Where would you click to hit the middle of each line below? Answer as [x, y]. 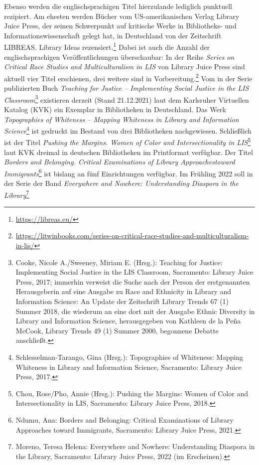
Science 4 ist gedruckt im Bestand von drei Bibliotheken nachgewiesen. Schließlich [128, 130]
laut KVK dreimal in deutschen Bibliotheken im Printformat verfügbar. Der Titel [129, 152]
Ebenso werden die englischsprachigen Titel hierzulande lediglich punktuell [118, 6]
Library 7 [17, 194]
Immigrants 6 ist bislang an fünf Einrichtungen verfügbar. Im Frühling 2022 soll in [129, 172]
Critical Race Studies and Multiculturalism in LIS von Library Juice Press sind [125, 67]
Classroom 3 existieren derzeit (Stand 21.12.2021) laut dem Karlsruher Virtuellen [127, 99]
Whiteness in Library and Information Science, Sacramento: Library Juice [129, 367]
